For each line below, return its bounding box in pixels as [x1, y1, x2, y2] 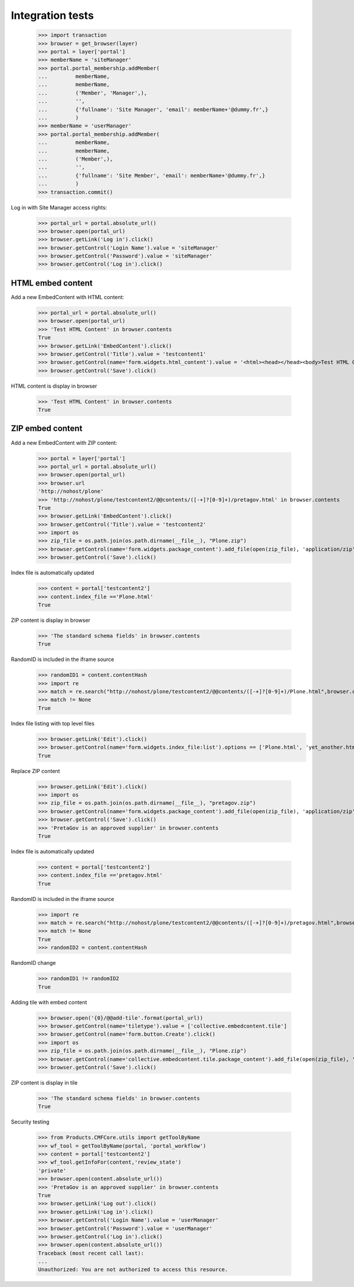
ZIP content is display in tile [11, 1079, 78, 1086]
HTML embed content [11, 278, 93, 288]
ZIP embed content [11, 424, 83, 434]
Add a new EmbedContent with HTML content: [11, 293, 124, 300]
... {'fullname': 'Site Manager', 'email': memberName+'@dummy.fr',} [38, 106, 268, 113]
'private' [38, 1167, 67, 1174]
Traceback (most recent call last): [38, 1250, 145, 1256]
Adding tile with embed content [11, 998, 87, 1006]
